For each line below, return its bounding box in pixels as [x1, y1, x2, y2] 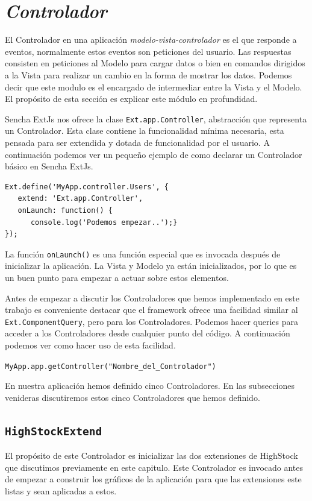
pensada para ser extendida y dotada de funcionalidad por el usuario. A [5, 136, 270, 148]
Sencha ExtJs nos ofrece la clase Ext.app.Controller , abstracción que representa [5, 112, 307, 125]
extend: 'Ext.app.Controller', [17, 194, 143, 203]
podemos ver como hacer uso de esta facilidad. [5, 338, 176, 351]
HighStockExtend [5, 424, 102, 438]
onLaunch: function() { [17, 206, 113, 215]
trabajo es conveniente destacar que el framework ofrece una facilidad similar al [5, 303, 298, 316]
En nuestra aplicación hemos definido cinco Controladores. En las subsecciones [5, 379, 295, 392]
